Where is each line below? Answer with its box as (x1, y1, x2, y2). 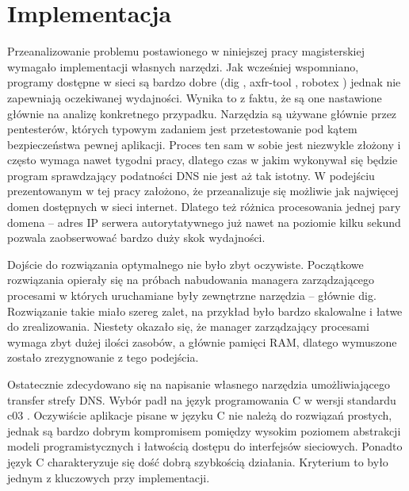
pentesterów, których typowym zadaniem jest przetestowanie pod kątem (7, 121, 357, 137)
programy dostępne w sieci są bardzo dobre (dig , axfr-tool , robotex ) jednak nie (7, 74, 401, 90)
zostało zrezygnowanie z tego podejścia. (7, 349, 199, 366)
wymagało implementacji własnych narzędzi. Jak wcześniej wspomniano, (7, 58, 359, 75)
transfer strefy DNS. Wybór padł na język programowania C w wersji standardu (7, 391, 396, 408)
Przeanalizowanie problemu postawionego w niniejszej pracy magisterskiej (7, 43, 365, 59)
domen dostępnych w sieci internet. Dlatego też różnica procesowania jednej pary (7, 198, 401, 215)
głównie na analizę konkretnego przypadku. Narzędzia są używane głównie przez (7, 105, 397, 121)
